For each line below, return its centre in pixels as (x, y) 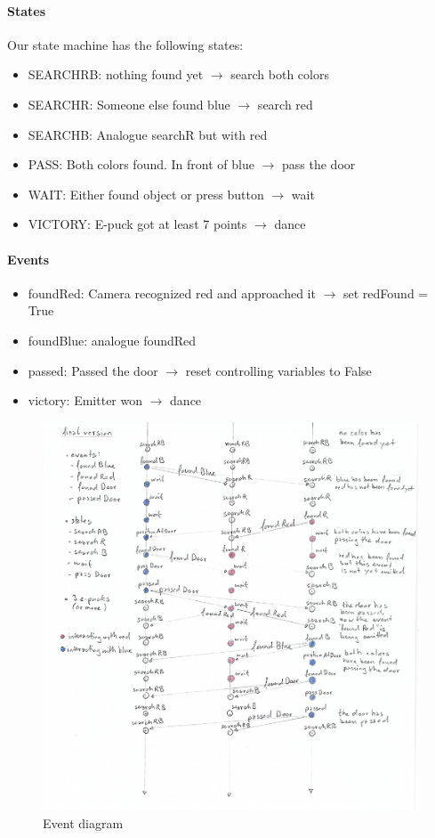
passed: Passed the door (93, 370)
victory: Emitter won (85, 400)
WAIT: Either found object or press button (146, 194)
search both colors (280, 74)
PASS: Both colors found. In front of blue (141, 164)
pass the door (319, 164)
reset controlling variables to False (278, 370)
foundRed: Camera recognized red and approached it (172, 293)
